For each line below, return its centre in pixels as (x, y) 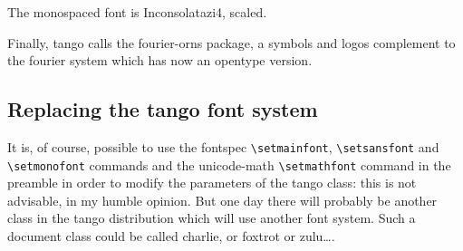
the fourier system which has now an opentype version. (160, 60)
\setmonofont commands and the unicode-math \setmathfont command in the (229, 164)
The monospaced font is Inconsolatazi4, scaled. (137, 12)
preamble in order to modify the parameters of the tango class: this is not (212, 183)
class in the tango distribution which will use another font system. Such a (212, 218)
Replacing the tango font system (163, 109)
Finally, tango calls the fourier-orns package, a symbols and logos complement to (231, 42)
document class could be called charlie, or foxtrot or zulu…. (171, 236)
